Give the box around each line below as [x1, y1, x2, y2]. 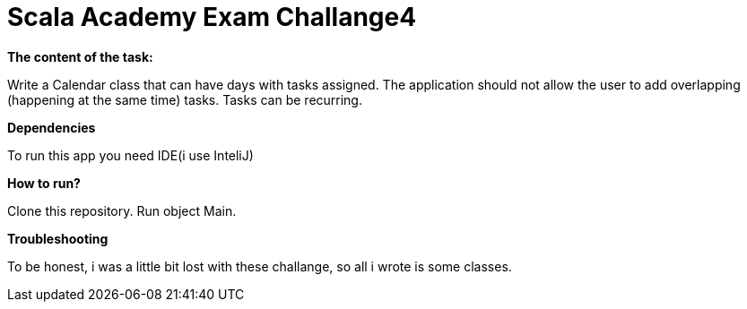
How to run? [7, 175, 81, 191]
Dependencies [7, 119, 96, 135]
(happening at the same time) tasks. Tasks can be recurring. [7, 91, 362, 107]
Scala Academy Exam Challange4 [7, 2, 417, 32]
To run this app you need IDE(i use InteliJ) [7, 147, 254, 163]
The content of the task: [7, 48, 153, 64]
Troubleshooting [7, 230, 109, 246]
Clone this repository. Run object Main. [7, 202, 237, 219]
